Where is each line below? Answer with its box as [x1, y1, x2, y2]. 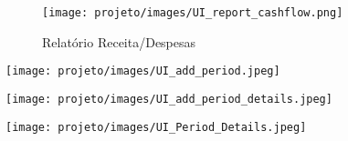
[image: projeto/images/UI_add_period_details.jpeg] [5, 92, 332, 106]
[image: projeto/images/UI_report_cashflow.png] [42, 6, 343, 19]
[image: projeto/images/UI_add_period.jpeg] [5, 65, 280, 78]
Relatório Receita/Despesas [42, 32, 196, 51]
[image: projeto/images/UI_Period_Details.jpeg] [5, 120, 307, 134]
